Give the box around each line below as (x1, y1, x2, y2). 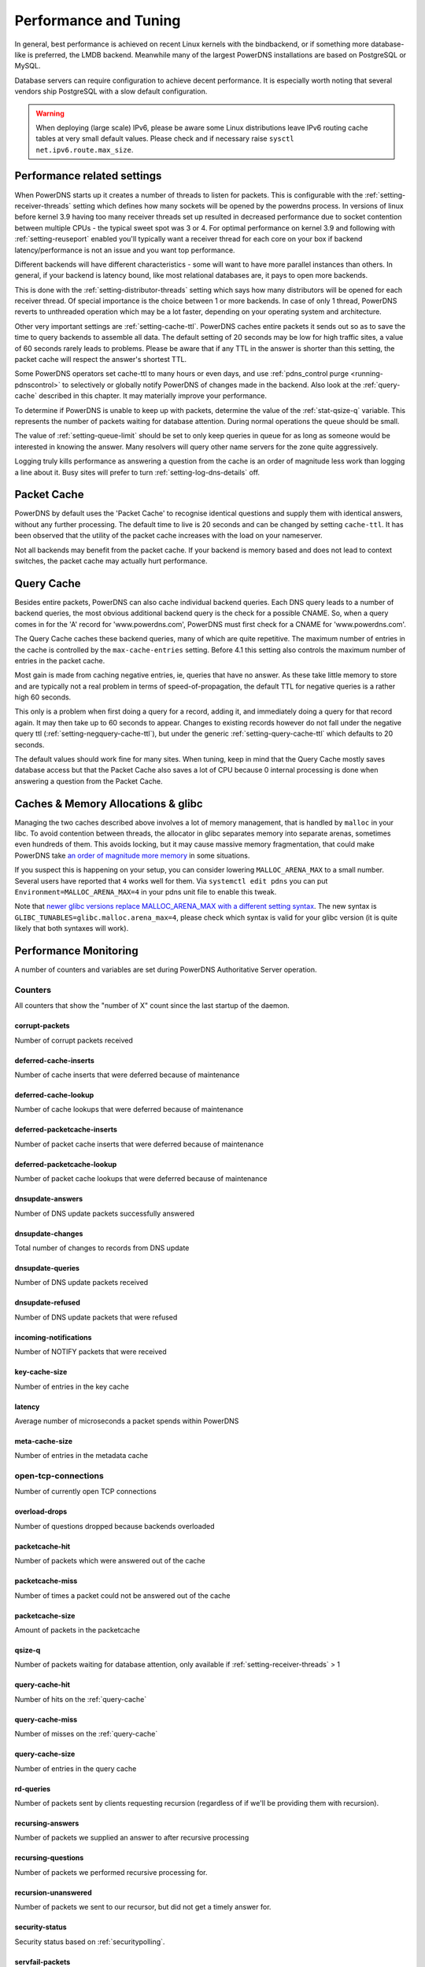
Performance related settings (14, 169, 162, 183)
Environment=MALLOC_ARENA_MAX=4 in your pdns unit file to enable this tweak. (14, 888, 277, 897)
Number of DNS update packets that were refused (14, 1312, 178, 1322)
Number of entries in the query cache (14, 1763, 137, 1773)
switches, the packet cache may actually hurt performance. (14, 556, 208, 566)
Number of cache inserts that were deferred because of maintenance (14, 1070, 240, 1079)
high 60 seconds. (14, 692, 72, 702)
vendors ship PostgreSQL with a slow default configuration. (14, 87, 208, 96)
